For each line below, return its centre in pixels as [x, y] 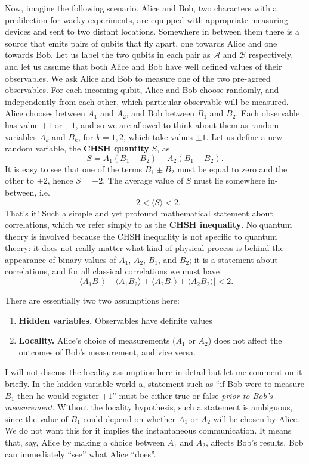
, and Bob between [160, 113]
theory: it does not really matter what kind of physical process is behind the [144, 248]
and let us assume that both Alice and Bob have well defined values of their [143, 66]
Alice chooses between [45, 113]
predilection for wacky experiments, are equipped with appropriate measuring [146, 19]
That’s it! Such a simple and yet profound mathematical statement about [139, 213]
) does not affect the [245, 340]
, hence [60, 180]
